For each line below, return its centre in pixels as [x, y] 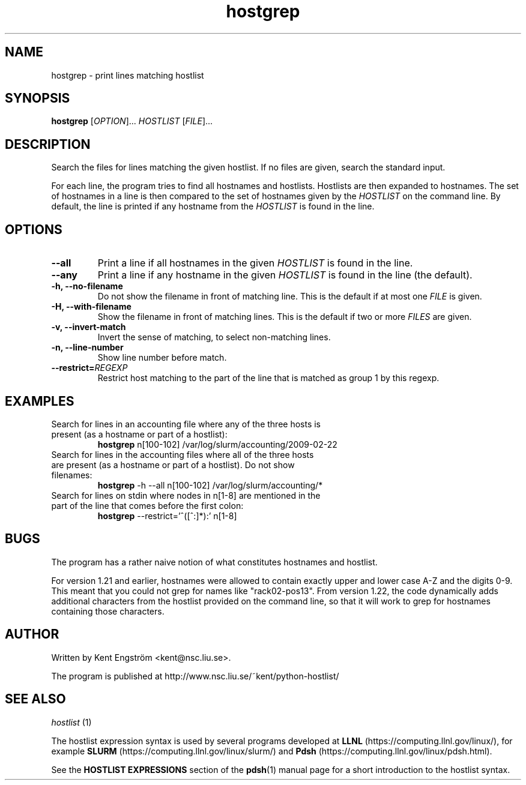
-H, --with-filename [91, 307]
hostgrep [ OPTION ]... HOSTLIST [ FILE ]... [132, 121]
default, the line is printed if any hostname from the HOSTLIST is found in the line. [213, 206]
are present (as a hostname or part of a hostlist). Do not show [173, 465]
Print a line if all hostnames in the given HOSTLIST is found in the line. [255, 263]
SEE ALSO [35, 699]
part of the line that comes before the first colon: [147, 505]
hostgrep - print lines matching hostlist [128, 75]
